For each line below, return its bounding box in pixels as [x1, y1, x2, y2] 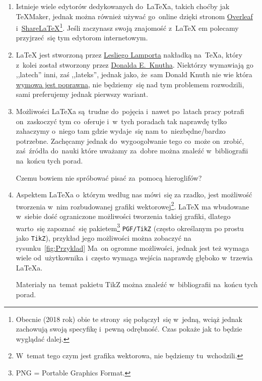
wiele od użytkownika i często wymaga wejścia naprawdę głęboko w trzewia [16, 252, 253, 263]
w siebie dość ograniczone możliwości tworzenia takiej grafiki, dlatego [16, 211, 231, 221]
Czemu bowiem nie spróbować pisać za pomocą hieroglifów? [16, 172, 202, 183]
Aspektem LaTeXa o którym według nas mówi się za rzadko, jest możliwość [16, 189, 252, 200]
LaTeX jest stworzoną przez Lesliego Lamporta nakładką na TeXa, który [16, 49, 242, 60]
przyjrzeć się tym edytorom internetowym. [16, 32, 148, 43]
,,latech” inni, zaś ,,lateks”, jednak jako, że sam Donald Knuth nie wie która [16, 69, 252, 80]
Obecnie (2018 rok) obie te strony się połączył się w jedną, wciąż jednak [16, 313, 242, 324]
